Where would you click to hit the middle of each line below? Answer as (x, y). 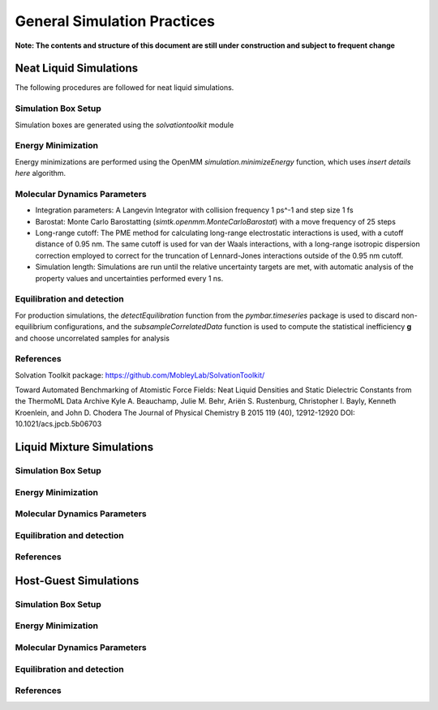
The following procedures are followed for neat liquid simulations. (125, 88)
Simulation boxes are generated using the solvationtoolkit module (125, 125)
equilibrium (34, 327)
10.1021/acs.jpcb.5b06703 (58, 424)
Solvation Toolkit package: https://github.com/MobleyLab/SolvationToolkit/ (140, 375)
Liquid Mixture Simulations (84, 447)
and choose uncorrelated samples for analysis (92, 338)
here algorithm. (41, 173)
